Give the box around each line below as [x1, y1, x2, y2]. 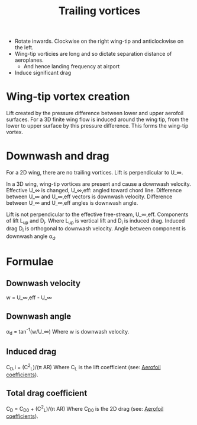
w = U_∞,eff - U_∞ [6, 294, 52, 301]
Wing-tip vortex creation [6, 90, 130, 103]
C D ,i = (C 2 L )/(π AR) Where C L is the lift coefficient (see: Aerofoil [6, 362, 161, 372]
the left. [14, 44, 34, 51]
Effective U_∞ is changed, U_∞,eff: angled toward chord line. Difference [6, 187, 182, 194]
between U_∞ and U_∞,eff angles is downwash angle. [6, 199, 138, 207]
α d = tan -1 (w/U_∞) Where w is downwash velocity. [6, 327, 130, 337]
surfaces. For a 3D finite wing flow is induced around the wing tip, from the [6, 116, 189, 123]
